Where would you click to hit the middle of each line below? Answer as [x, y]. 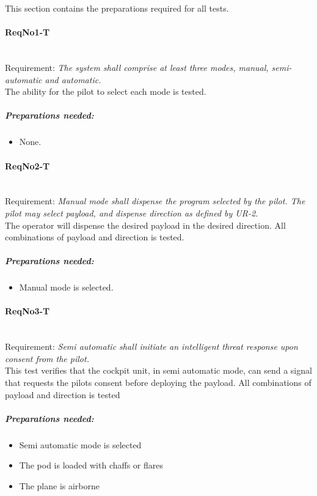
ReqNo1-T [27, 32]
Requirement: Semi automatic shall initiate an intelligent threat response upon [151, 346]
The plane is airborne [60, 485]
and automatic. [73, 79]
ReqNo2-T [27, 165]
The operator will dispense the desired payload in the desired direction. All [145, 225]
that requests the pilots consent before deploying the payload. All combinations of [158, 383]
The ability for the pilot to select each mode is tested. [106, 91]
